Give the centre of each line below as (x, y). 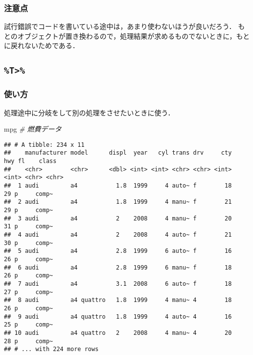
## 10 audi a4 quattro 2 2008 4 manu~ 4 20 (118, 333)
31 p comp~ (29, 227)
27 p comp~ (29, 292)
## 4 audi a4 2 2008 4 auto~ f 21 (118, 234)
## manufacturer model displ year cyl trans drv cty (118, 153)
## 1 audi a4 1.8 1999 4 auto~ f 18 (118, 186)
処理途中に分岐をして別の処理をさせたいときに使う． (89, 112)
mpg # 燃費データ (33, 129)
